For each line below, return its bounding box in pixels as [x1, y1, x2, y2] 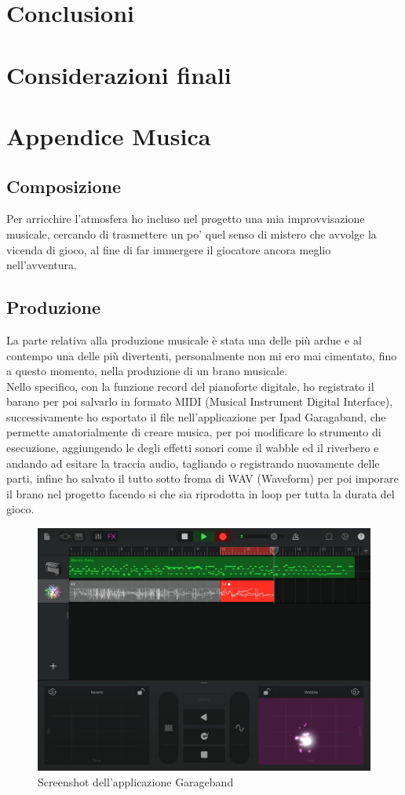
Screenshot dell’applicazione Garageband [38, 773, 234, 790]
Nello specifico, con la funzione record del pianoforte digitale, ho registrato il [6, 377, 374, 394]
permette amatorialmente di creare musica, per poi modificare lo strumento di [6, 424, 381, 440]
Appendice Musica [6, 119, 211, 151]
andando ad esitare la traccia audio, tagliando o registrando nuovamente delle [6, 454, 380, 471]
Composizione [6, 173, 122, 198]
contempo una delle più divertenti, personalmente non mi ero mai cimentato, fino [6, 347, 397, 363]
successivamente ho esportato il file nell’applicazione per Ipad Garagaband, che [6, 408, 386, 425]
